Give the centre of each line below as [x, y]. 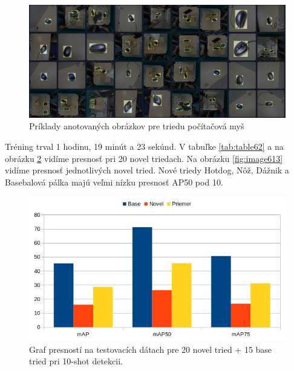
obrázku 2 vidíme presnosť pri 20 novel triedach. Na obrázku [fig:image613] [144, 158]
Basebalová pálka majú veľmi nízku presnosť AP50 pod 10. [114, 182]
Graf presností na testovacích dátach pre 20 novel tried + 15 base [151, 349]
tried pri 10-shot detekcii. [76, 361]
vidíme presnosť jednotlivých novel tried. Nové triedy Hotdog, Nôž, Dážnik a [147, 170]
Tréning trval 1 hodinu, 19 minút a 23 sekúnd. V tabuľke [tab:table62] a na [144, 146]
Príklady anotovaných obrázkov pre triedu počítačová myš [137, 126]
